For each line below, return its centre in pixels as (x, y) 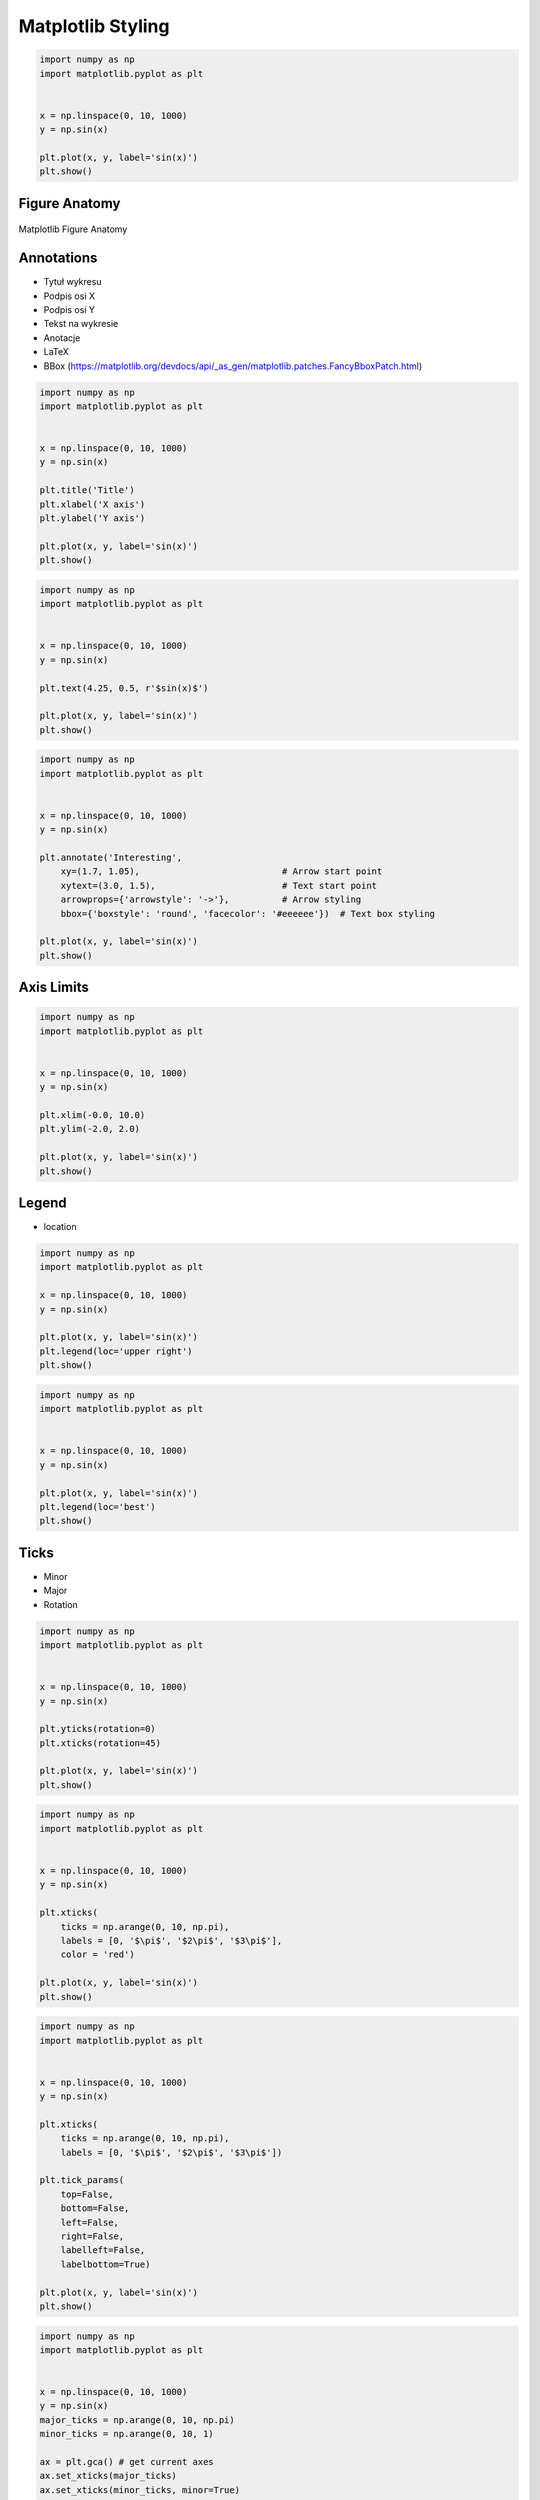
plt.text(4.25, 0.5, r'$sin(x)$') (124, 688)
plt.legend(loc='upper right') (116, 1351)
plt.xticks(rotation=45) (100, 1743)
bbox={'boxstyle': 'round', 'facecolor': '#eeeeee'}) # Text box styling (247, 913)
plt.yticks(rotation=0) (98, 1729)
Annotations (58, 258)
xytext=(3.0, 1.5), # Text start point (219, 885)
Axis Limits (54, 987)
